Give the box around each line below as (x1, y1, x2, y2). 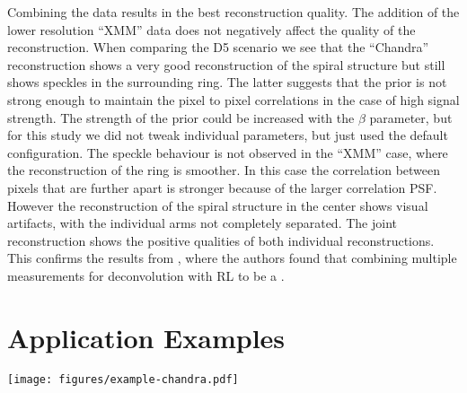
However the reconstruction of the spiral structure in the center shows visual (7, 196, 428, 214)
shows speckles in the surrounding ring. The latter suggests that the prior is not (7, 73, 447, 92)
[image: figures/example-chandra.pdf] (7, 372, 239, 386)
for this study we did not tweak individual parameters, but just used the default (7, 126, 448, 144)
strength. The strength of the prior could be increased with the (7, 108, 355, 127)
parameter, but (369, 108, 453, 127)
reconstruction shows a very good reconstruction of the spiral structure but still (7, 55, 445, 74)
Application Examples (7, 319, 286, 355)
